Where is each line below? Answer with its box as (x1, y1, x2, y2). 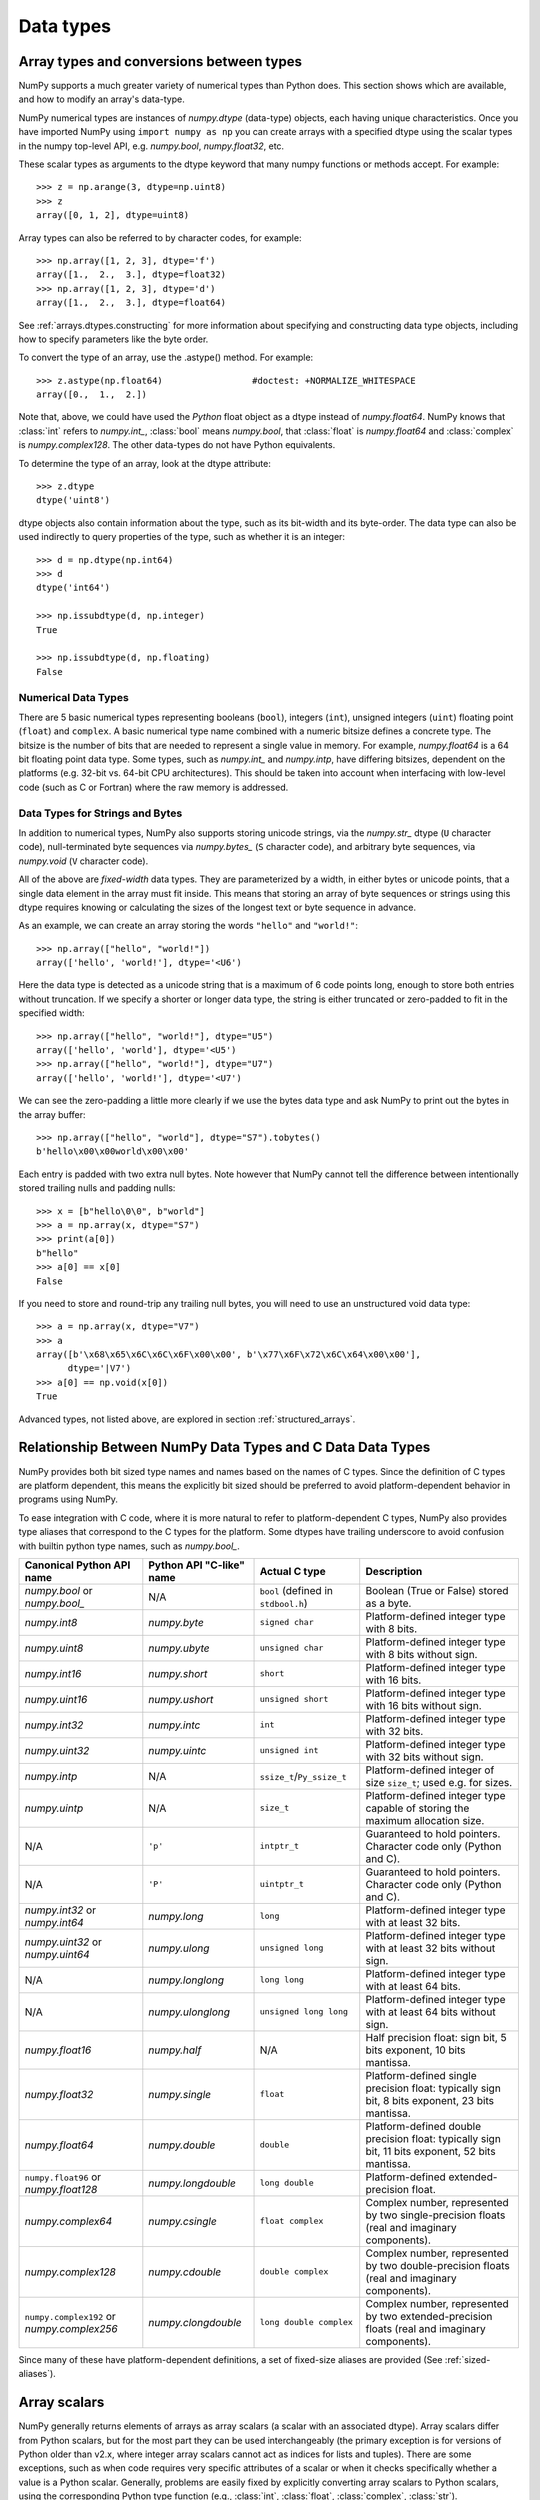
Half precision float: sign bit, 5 (365, 2030, 507, 2044)
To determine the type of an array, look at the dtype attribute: (18, 457, 272, 469)
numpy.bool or (24, 1583, 94, 1597)
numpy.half (148, 2043, 202, 2057)
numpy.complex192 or (24, 2309, 117, 2323)
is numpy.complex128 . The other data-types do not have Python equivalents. (18, 439, 336, 451)
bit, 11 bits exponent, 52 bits (365, 2144, 496, 2158)
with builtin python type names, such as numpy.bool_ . (18, 1540, 240, 1552)
